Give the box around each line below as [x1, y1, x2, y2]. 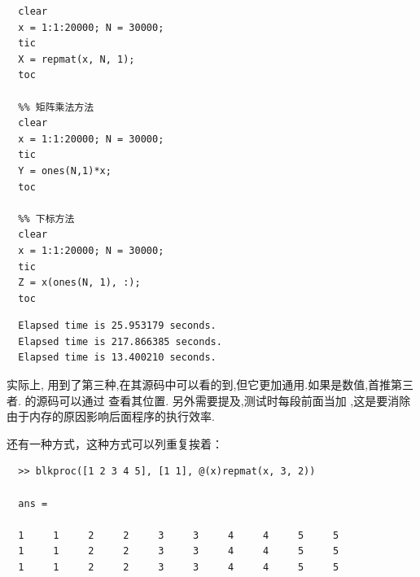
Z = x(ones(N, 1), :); [18, 277, 141, 289]
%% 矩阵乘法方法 [18, 101, 94, 113]
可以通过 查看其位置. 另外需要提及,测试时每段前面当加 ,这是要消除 [59, 391, 411, 409]
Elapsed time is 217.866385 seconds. [18, 335, 222, 348]
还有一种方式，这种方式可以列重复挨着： [7, 435, 223, 452]
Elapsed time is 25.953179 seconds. [18, 320, 217, 332]
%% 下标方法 [18, 212, 75, 225]
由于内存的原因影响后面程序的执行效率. [7, 408, 215, 425]
